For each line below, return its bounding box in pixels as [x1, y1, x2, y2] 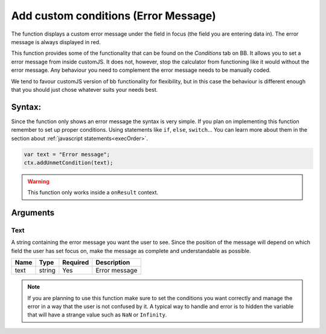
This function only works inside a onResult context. [27, 189, 159, 196]
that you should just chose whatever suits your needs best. [11, 86, 158, 93]
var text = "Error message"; [24, 151, 110, 158]
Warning [27, 178, 50, 185]
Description [95, 259, 130, 267]
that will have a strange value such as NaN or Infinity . [27, 311, 167, 318]
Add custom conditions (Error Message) [11, 9, 217, 22]
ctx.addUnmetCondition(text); [24, 159, 113, 166]
